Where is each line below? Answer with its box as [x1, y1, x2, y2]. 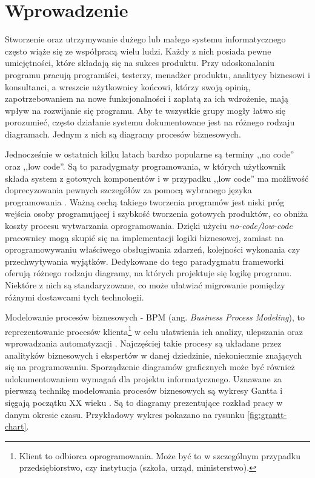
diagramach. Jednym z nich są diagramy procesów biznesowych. [5, 127, 241, 140]
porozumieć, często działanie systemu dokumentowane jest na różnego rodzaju [5, 116, 295, 128]
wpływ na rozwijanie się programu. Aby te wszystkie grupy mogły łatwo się [5, 104, 285, 116]
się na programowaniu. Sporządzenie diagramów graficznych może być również [5, 360, 295, 373]
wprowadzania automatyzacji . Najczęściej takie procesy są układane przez [5, 337, 282, 350]
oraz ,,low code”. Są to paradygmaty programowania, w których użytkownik [5, 160, 286, 173]
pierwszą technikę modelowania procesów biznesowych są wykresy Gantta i [5, 384, 283, 397]
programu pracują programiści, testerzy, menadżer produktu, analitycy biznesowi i [5, 68, 310, 81]
